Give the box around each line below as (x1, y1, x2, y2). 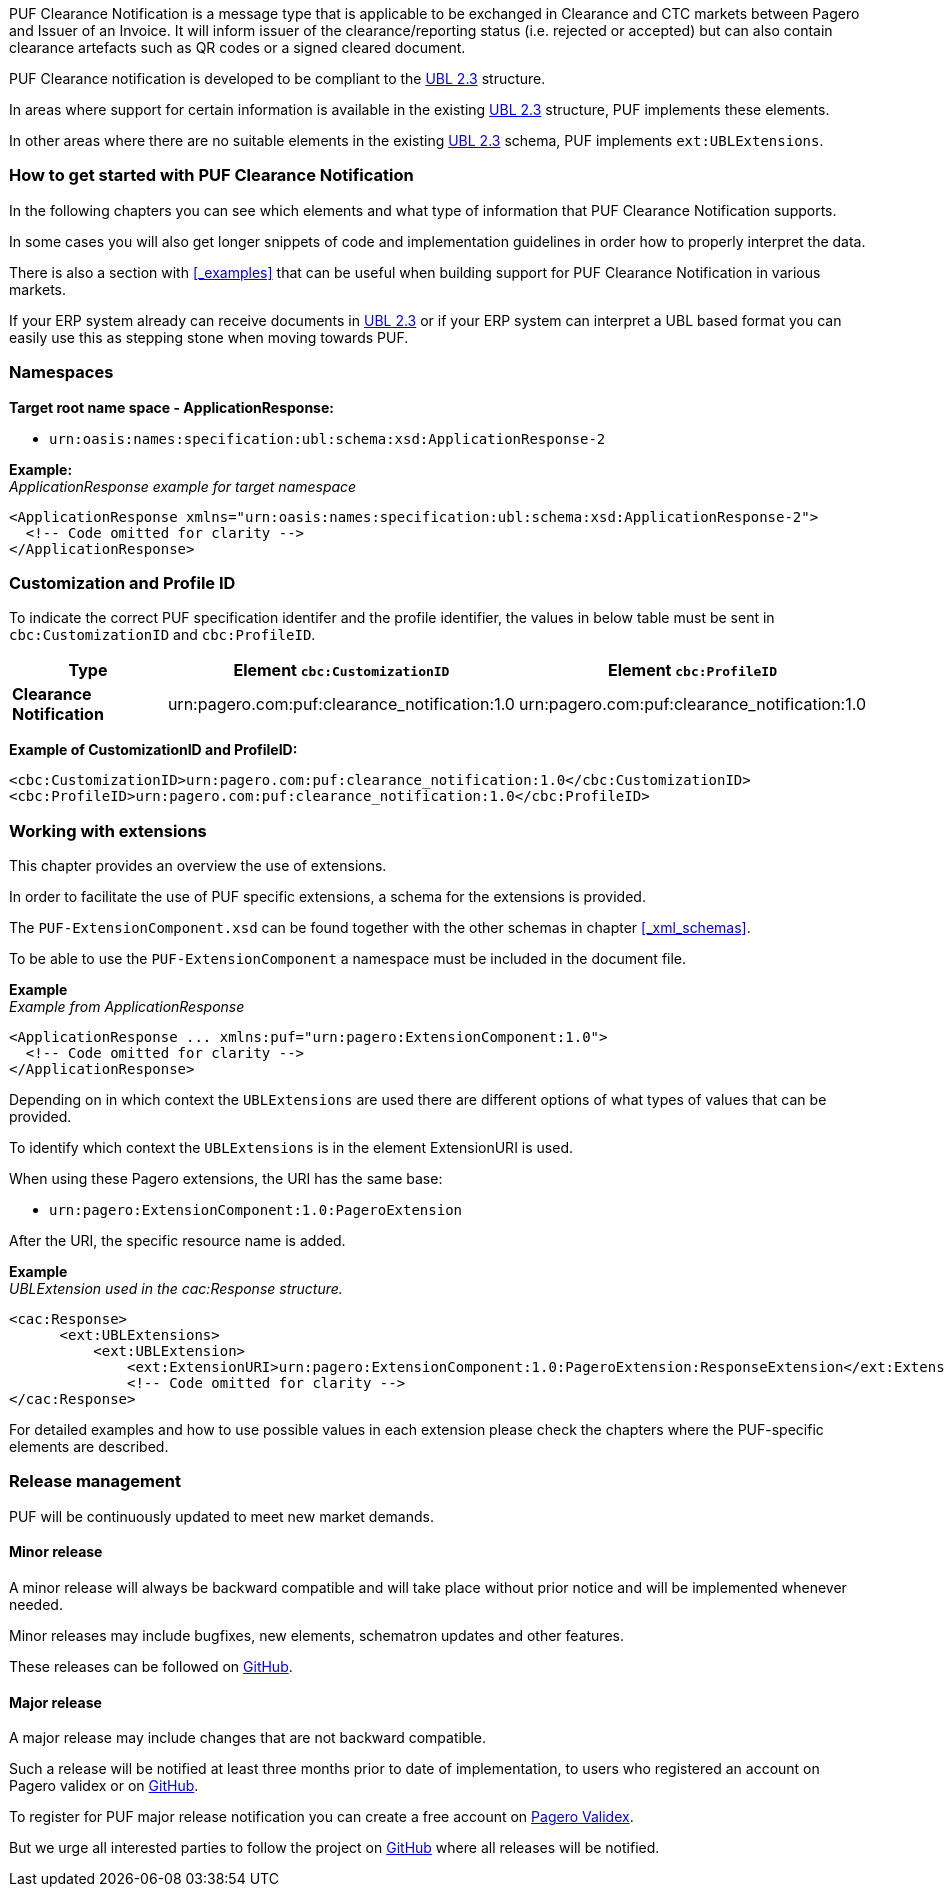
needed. (9, 1595, 63, 1613)
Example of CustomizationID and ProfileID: (9, 741, 298, 759)
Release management (9, 1471, 181, 1492)
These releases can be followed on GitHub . (9, 1657, 293, 1675)
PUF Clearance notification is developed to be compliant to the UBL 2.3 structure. (9, 70, 546, 87)
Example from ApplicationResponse (9, 998, 245, 1015)
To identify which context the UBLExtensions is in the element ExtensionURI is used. (9, 1139, 573, 1156)
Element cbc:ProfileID (607, 660, 778, 681)
